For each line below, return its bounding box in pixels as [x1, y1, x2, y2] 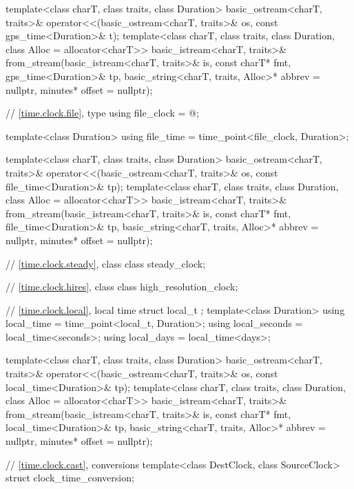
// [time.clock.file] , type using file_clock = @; [6, 106, 199, 120]
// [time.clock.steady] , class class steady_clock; [6, 256, 206, 270]
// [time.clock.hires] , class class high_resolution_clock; [6, 279, 238, 294]
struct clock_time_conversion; [6, 470, 134, 485]
